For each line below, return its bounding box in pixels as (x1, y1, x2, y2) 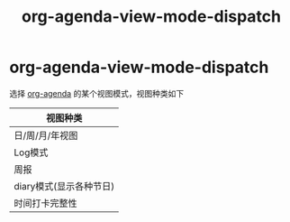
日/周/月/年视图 (14, 129, 78, 142)
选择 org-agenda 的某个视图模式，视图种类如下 (9, 88, 185, 98)
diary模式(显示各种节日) (14, 180, 115, 192)
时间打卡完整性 (14, 197, 78, 209)
